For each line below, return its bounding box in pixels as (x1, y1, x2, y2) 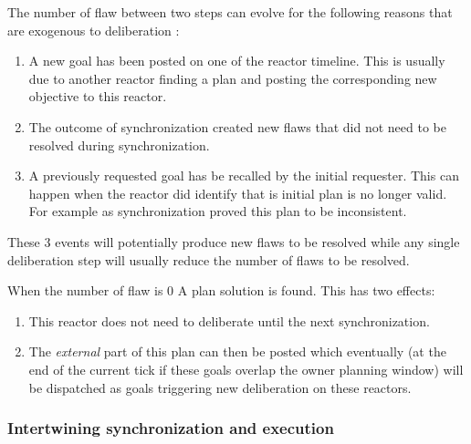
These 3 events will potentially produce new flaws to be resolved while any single (7, 232, 460, 251)
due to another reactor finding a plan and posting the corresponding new (28, 68, 437, 88)
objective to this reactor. (28, 87, 167, 106)
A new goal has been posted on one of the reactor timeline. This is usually (28, 51, 445, 70)
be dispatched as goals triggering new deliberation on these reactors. (28, 377, 412, 397)
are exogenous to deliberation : (7, 20, 180, 39)
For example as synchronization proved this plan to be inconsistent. (28, 201, 407, 221)
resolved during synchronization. (28, 135, 210, 154)
